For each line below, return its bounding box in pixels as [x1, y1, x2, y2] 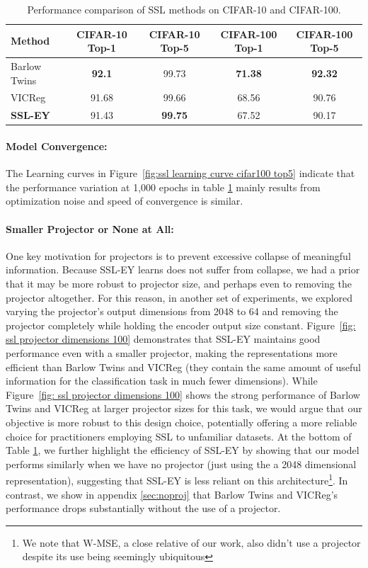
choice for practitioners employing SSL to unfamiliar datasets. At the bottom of [6, 428, 352, 443]
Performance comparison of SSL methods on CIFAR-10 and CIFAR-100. [27, 2, 341, 16]
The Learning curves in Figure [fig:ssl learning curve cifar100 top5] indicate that [6, 166, 355, 181]
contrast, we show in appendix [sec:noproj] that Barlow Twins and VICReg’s [6, 487, 338, 501]
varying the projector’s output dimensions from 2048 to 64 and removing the [6, 304, 338, 319]
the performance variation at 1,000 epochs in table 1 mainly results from [6, 179, 321, 194]
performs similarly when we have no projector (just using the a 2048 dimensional [6, 456, 357, 471]
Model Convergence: [6, 139, 108, 153]
